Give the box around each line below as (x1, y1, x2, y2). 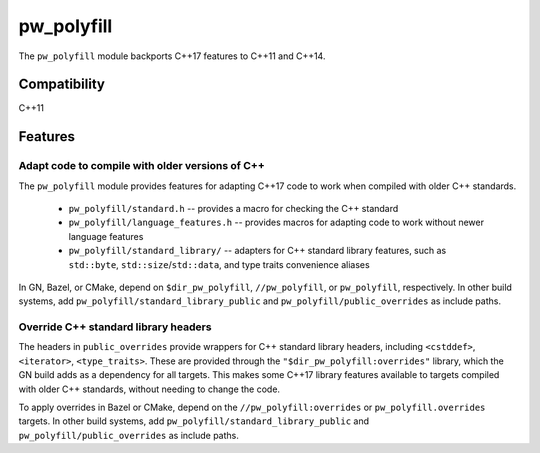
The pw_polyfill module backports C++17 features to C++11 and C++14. (18, 50, 326, 62)
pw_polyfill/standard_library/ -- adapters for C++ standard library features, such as (68, 245, 447, 257)
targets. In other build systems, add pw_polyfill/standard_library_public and (18, 415, 370, 427)
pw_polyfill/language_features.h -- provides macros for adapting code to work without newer (68, 216, 485, 229)
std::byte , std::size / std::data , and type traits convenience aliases (68, 258, 370, 270)
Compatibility (18, 76, 105, 93)
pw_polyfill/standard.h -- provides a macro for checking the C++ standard (68, 203, 399, 214)
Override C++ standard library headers (18, 320, 212, 334)
